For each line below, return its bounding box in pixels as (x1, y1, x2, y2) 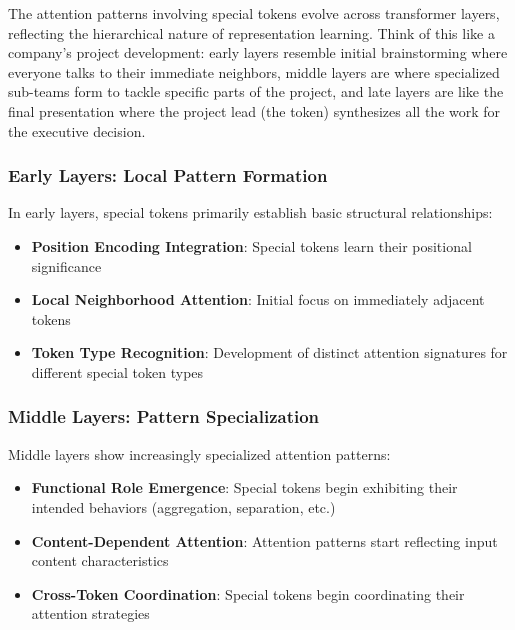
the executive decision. (8, 120, 146, 141)
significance (31, 255, 102, 276)
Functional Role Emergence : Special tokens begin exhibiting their (31, 477, 458, 498)
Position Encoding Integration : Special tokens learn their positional (31, 235, 472, 256)
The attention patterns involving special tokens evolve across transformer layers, (8, 3, 500, 23)
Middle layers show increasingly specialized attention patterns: (8, 443, 391, 464)
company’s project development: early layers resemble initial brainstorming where (8, 42, 508, 63)
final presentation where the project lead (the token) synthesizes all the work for (8, 100, 501, 121)
